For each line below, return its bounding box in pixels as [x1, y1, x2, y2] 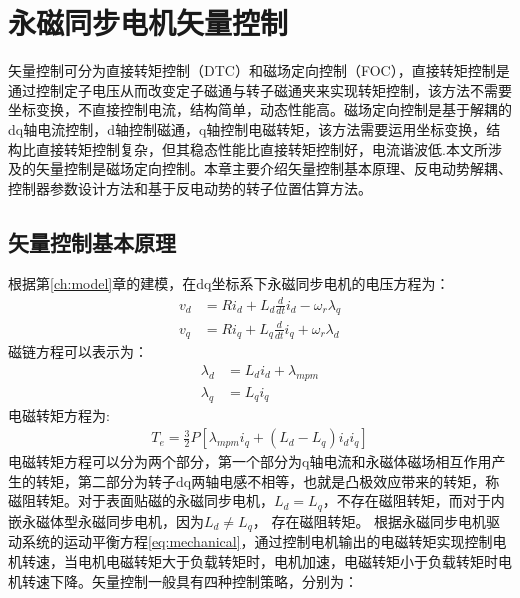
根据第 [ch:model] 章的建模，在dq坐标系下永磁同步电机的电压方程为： [8, 273, 450, 294]
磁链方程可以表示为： [8, 341, 148, 362]
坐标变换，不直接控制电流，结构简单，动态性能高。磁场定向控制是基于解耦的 [8, 99, 512, 120]
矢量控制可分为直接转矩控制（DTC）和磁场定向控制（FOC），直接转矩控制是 [8, 60, 510, 81]
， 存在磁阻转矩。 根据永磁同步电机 [252, 510, 487, 531]
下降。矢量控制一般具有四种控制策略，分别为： [49, 570, 358, 591]
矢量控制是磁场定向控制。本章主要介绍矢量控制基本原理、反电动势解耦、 [35, 158, 512, 179]
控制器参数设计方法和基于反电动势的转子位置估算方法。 [8, 177, 372, 198]
